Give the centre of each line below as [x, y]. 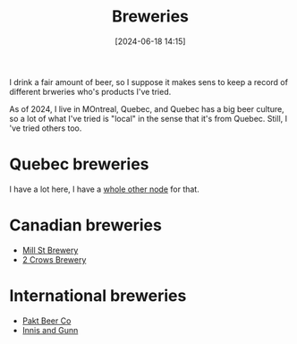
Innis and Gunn [50, 330]
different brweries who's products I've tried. [90, 91]
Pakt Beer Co [47, 321]
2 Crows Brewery [54, 259]
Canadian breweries [86, 225]
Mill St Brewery [50, 250]
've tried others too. [46, 128]
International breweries [98, 296]
